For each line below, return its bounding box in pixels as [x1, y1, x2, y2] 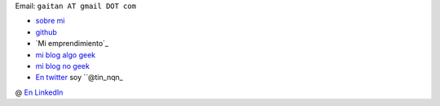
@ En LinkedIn [15, 87, 64, 97]
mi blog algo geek [35, 49, 96, 60]
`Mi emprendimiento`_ [35, 39, 109, 49]
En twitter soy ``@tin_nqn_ [35, 73, 124, 83]
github [35, 27, 57, 36]
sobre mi [35, 16, 65, 26]
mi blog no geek [35, 61, 90, 70]
